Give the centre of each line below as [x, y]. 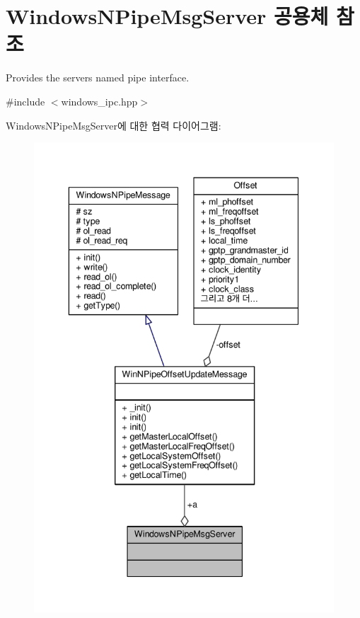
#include [25, 101]
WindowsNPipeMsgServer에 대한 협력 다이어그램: [114, 125]
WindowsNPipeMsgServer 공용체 [167, 16]
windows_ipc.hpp [99, 101]
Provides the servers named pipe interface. [98, 78]
